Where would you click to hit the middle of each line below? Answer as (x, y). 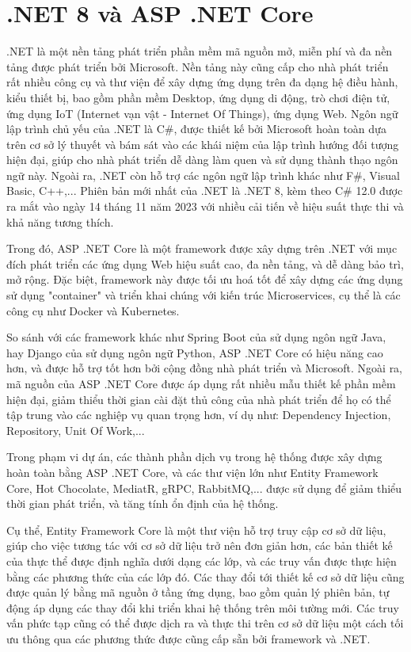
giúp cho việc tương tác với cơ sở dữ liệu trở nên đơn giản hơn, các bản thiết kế (200, 545)
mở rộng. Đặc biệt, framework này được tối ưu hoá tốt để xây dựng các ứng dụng (205, 279)
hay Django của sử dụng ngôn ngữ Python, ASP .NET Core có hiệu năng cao (195, 352)
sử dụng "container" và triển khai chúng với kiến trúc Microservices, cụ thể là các (204, 295)
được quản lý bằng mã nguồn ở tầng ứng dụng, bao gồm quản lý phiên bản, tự (198, 592)
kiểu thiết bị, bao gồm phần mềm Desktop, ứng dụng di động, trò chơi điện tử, (198, 97)
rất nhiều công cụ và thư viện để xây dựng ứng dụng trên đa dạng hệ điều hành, (202, 82)
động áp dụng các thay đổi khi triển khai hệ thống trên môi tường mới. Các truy (203, 607)
